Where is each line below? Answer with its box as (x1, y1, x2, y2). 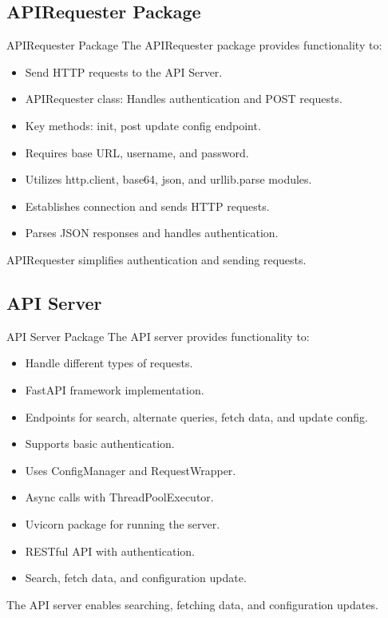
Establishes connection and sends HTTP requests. (25, 197, 270, 214)
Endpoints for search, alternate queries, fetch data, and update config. (25, 408, 368, 425)
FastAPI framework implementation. (25, 381, 204, 398)
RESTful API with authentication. (25, 542, 195, 559)
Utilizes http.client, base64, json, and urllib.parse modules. (25, 171, 312, 188)
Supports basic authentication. (25, 435, 175, 452)
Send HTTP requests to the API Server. (25, 63, 223, 80)
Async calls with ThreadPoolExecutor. (25, 489, 214, 505)
